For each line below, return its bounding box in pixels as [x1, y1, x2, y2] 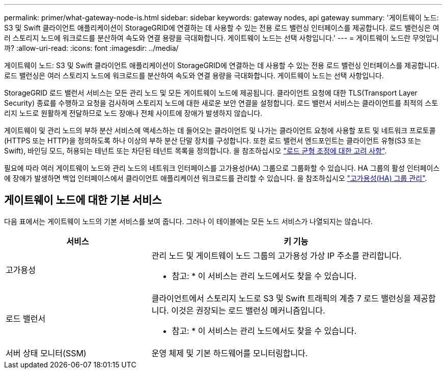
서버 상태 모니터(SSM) [6, 348, 87, 358]
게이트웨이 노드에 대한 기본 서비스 [4, 194, 162, 207]
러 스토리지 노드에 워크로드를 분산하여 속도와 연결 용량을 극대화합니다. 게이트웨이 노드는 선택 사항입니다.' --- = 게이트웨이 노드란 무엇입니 [4, 34, 439, 42]
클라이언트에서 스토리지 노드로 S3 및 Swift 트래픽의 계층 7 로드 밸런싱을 [151, 293, 411, 303]
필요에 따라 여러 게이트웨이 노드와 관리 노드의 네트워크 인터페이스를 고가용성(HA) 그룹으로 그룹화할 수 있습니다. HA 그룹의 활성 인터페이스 [4, 164, 440, 172]
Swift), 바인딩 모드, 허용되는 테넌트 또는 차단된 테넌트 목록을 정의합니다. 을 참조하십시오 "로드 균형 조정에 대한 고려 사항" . [4, 146, 387, 155]
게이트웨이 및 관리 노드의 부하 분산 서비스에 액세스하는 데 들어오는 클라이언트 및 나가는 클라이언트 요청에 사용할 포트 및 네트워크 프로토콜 [4, 126, 436, 135]
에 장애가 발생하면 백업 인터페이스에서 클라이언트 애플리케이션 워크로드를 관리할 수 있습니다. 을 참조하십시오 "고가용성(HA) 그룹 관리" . [4, 174, 427, 182]
